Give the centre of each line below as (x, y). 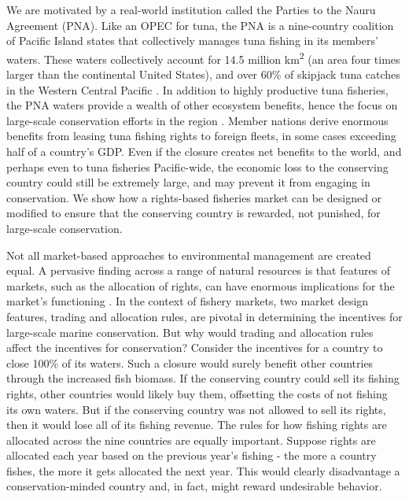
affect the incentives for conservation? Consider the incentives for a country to (195, 347)
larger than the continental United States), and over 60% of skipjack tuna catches (203, 74)
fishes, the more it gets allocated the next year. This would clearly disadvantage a (203, 470)
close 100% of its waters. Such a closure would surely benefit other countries (190, 362)
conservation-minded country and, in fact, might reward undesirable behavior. (194, 486)
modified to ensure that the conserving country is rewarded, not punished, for (193, 213)
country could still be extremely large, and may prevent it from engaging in (188, 182)
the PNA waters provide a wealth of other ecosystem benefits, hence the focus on (202, 105)
